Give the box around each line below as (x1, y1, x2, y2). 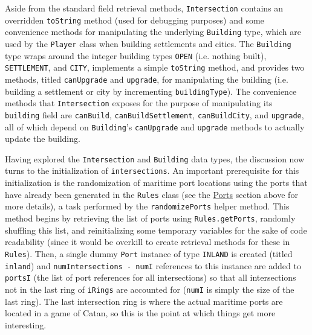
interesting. (5, 318, 47, 331)
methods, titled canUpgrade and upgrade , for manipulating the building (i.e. (5, 72, 288, 85)
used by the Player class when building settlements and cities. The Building (5, 37, 291, 49)
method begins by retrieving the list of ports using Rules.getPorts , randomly (5, 212, 296, 225)
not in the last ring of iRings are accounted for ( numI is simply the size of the (5, 282, 294, 295)
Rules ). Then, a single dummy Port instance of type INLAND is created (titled (5, 247, 293, 260)
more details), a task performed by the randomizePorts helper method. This (5, 200, 290, 212)
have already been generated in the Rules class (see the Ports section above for (5, 188, 298, 200)
